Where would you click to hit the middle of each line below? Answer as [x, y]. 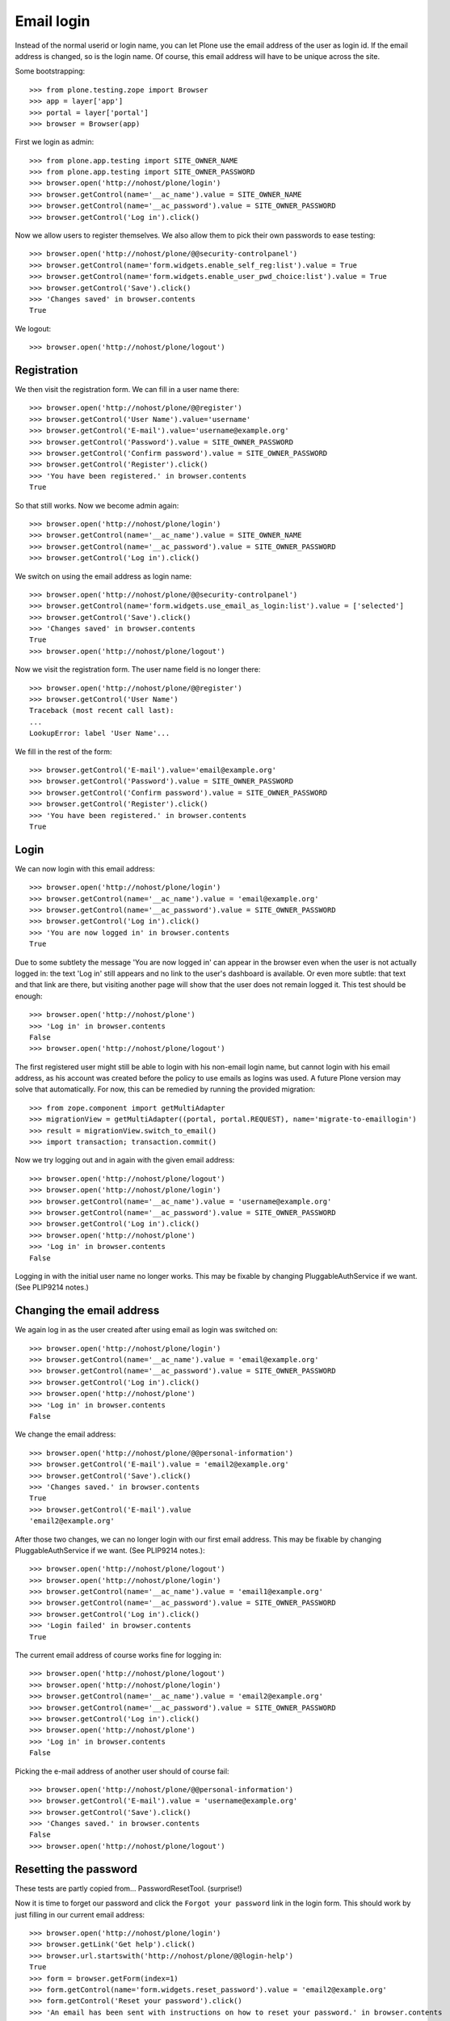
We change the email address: [65, 1434]
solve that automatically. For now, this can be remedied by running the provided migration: [165, 1089]
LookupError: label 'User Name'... [100, 733]
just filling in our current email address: [80, 1914]
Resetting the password [76, 1869]
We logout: [33, 328]
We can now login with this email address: [85, 868]
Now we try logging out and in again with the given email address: [125, 1160]
